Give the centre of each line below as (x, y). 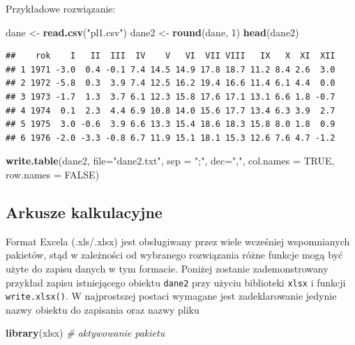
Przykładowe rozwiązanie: (61, 8)
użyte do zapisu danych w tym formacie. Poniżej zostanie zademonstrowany (167, 268)
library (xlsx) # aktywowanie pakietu (85, 333)
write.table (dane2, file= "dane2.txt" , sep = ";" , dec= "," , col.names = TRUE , (170, 161)
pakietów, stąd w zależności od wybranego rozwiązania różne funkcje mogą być (174, 255)
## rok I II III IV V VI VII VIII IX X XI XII (171, 56)
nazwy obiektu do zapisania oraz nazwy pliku (103, 309)
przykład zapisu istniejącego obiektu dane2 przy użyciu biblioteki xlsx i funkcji (176, 282)
